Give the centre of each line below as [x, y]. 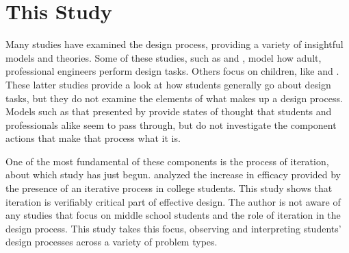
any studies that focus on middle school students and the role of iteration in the [173, 215]
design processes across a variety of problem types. [112, 242]
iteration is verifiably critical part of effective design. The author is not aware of [173, 201]
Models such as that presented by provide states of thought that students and [169, 111]
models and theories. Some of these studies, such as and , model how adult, [164, 57]
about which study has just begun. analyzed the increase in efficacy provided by [173, 174]
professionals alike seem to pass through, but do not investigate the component [171, 124]
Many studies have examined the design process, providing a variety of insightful [174, 44]
